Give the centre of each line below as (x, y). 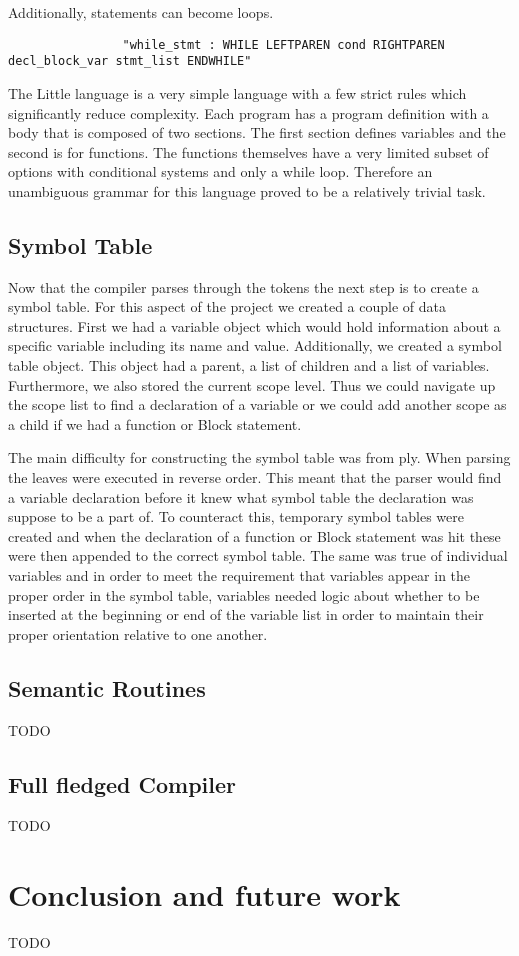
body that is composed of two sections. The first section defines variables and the (257, 132)
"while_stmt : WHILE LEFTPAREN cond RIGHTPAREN (283, 44)
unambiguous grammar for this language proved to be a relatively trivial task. (247, 190)
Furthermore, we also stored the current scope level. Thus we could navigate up (252, 384)
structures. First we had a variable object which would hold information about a (254, 325)
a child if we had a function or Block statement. (155, 423)
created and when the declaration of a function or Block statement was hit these (254, 535)
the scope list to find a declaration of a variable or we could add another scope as (257, 404)
